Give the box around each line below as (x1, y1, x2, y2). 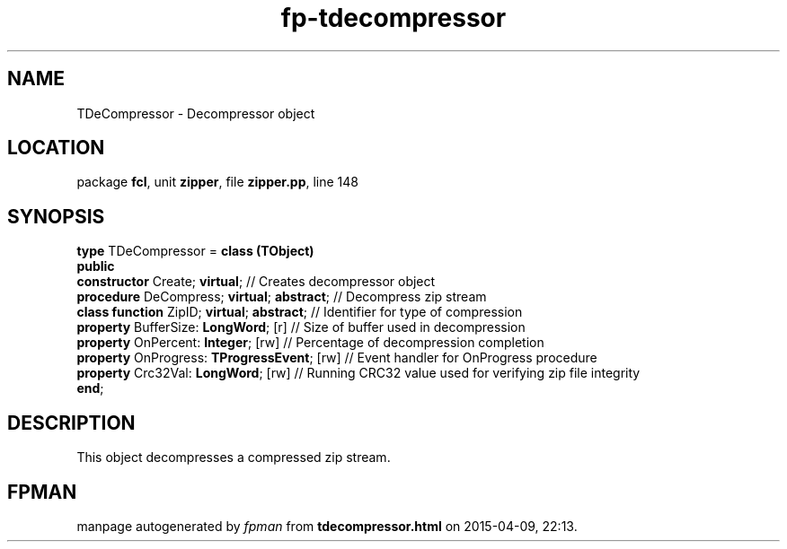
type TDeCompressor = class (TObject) (76, 243, 314, 259)
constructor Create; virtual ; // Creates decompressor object (76, 274, 436, 290)
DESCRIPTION (7, 411, 136, 434)
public (76, 258, 115, 274)
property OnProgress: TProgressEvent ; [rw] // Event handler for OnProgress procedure (76, 350, 597, 366)
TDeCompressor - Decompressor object (76, 105, 315, 121)
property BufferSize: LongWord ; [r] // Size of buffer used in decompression (76, 319, 526, 335)
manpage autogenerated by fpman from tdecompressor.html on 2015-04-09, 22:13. (76, 518, 578, 534)
